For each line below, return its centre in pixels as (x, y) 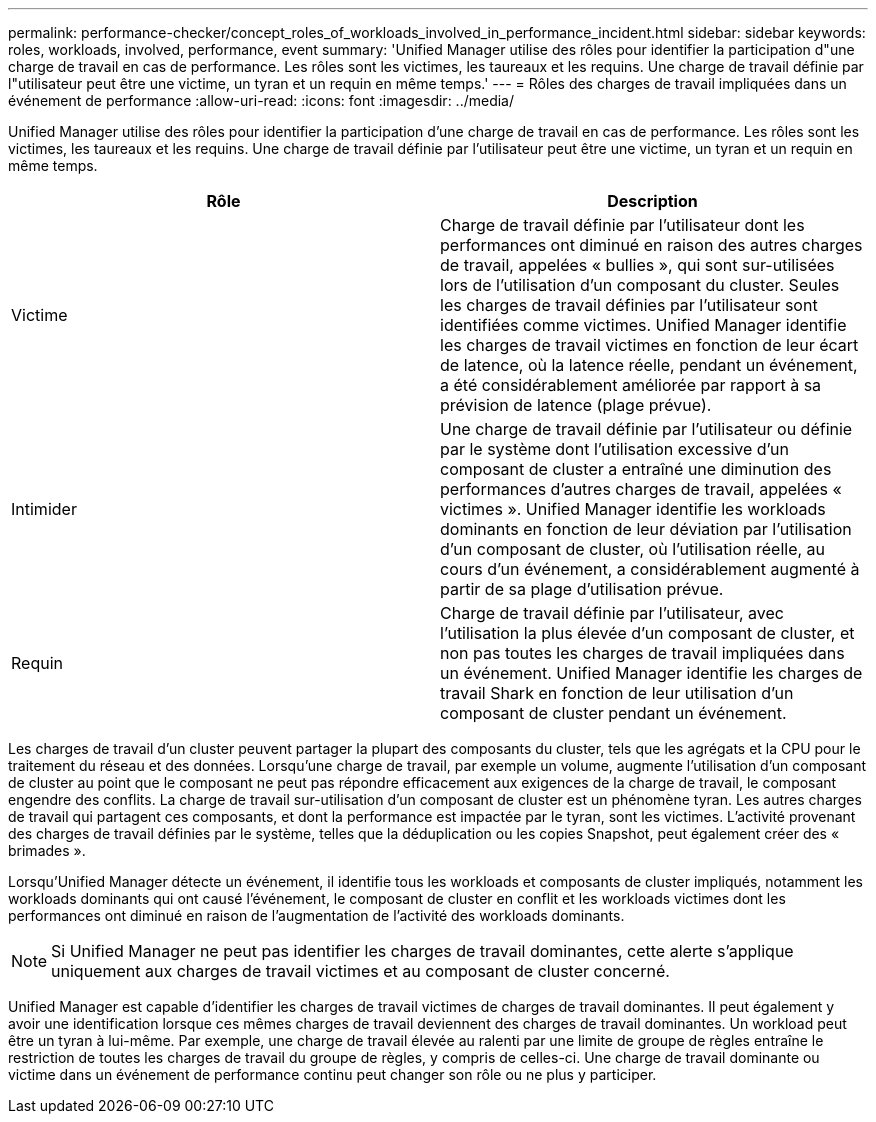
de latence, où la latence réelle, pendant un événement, (649, 365)
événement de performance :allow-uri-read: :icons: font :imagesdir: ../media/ (261, 100)
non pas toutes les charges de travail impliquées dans (642, 653)
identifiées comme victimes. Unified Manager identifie (643, 325)
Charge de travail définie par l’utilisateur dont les (622, 225)
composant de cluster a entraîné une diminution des (636, 469)
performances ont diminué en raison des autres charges (651, 245)
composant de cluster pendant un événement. (613, 713)
